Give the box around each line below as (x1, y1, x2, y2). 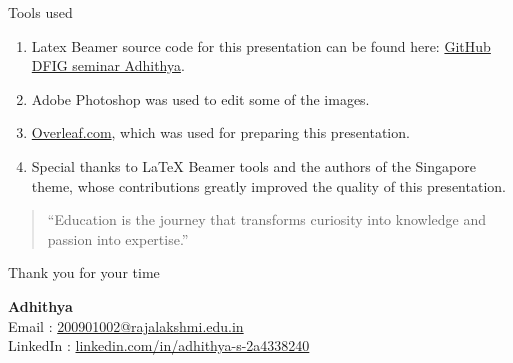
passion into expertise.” (47, 228, 189, 249)
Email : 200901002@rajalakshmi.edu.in (8, 315, 244, 336)
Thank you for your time (8, 262, 160, 283)
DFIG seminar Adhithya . (31, 55, 185, 76)
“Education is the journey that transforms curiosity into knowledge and (47, 209, 486, 230)
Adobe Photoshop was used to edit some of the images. (31, 88, 370, 109)
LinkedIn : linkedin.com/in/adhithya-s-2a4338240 (8, 335, 310, 356)
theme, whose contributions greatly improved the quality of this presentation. (31, 175, 506, 196)
